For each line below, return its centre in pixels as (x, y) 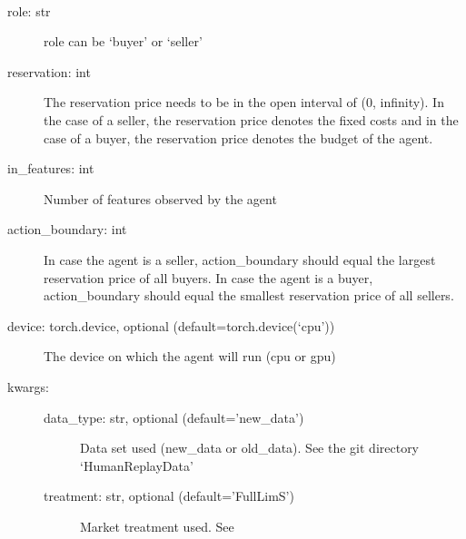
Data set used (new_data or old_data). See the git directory (250, 448)
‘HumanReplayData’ (137, 465)
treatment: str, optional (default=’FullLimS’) (169, 496)
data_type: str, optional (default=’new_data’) (174, 417)
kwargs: (29, 386)
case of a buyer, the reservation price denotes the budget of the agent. (238, 137)
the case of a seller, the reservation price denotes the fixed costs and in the (251, 119)
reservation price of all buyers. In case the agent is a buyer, (208, 277)
